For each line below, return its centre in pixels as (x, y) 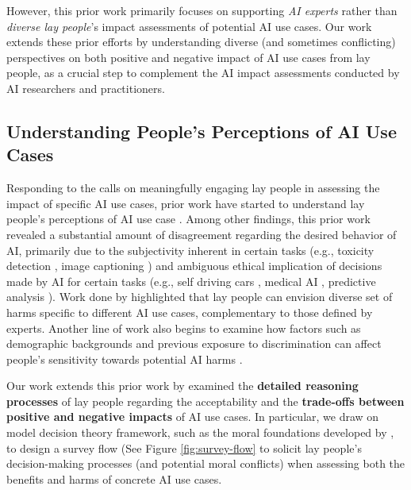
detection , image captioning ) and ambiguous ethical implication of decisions (194, 266)
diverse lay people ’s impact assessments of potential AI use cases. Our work (189, 26)
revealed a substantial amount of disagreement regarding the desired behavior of (202, 234)
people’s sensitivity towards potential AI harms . (125, 359)
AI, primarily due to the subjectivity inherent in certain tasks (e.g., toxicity (190, 250)
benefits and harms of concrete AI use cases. (114, 478)
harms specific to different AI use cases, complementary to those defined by (190, 312)
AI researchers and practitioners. (86, 88)
